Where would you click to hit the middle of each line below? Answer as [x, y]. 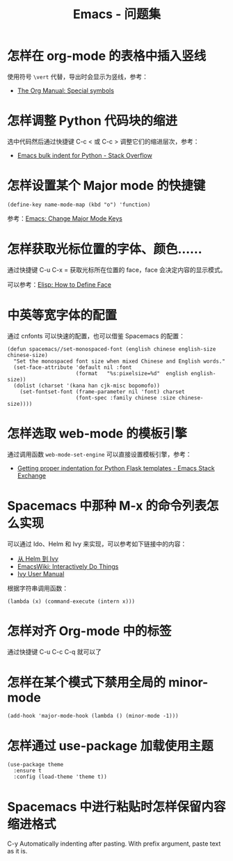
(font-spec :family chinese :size [126, 397]
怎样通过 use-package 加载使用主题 [110, 746]
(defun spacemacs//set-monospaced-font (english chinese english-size [112, 349]
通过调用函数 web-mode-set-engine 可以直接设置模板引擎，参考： [99, 454]
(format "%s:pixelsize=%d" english [132, 373]
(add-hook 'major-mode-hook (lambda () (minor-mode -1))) [93, 716]
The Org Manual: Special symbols [66, 90]
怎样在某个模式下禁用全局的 [87, 682]
